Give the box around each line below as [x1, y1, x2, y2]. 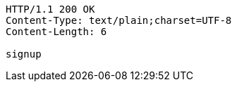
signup [6, 48, 42, 60]
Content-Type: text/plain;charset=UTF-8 [6, 15, 232, 26]
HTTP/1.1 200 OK [6, 4, 95, 15]
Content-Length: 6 [6, 26, 107, 37]
